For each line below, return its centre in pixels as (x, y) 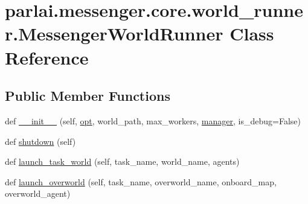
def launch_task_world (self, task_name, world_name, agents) (122, 161)
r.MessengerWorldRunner (114, 33)
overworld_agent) (38, 193)
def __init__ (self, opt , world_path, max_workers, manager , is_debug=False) (153, 120)
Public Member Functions (88, 96)
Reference (47, 57)
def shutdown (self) (40, 141)
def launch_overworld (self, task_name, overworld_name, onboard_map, (141, 181)
